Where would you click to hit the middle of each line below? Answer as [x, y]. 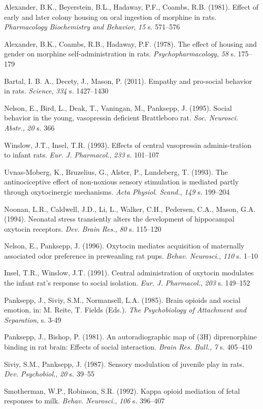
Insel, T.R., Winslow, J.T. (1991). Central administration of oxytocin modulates [129, 273]
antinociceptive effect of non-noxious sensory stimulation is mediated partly [122, 182]
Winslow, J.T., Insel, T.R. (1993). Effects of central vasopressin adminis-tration [128, 145]
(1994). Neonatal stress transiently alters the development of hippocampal [119, 219]
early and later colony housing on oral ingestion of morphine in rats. [110, 17]
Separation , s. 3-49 [33, 319]
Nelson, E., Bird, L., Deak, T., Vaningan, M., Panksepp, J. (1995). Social [118, 107]
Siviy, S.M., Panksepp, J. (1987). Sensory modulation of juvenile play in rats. [124, 364]
